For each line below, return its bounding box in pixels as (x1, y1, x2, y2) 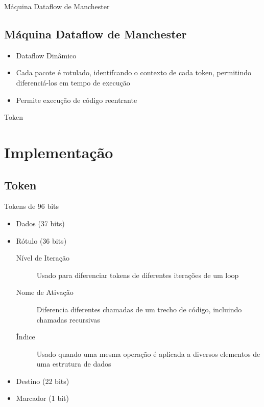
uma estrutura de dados (36, 358, 111, 369)
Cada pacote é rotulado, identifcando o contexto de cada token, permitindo (16, 67, 251, 78)
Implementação (4, 141, 113, 162)
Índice (16, 331, 35, 342)
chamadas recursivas (36, 314, 100, 325)
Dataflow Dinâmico (16, 50, 77, 60)
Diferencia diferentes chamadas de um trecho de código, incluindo (36, 304, 242, 314)
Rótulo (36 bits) (16, 235, 67, 246)
